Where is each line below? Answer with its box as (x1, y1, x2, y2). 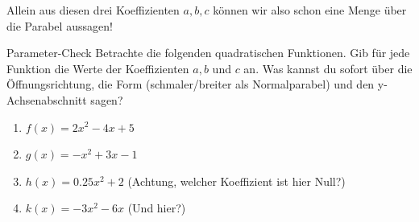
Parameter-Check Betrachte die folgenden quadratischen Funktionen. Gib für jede (6, 44, 410, 61)
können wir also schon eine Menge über (213, 2, 407, 18)
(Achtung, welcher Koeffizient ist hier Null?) (127, 172, 346, 189)
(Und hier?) (127, 199, 186, 216)
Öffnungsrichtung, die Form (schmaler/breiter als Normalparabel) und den (6, 76, 375, 92)
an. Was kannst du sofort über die (243, 60, 413, 76)
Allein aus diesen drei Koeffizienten (6, 2, 180, 18)
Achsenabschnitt (6, 91, 87, 108)
